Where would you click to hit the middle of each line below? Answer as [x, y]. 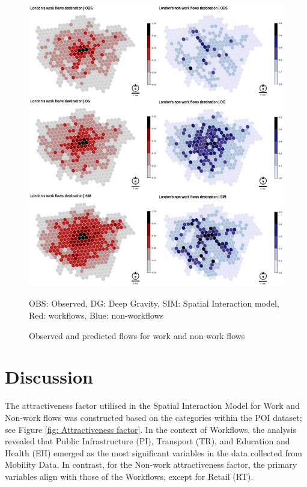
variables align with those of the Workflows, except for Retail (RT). [129, 476]
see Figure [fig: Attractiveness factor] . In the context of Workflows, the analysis [150, 429]
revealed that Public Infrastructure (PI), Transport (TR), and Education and [147, 441]
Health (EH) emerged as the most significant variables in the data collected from [153, 452]
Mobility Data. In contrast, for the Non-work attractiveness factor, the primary [151, 464]
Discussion [49, 377]
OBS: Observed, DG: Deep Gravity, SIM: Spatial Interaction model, [154, 303]
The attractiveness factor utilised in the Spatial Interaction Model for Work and [152, 406]
